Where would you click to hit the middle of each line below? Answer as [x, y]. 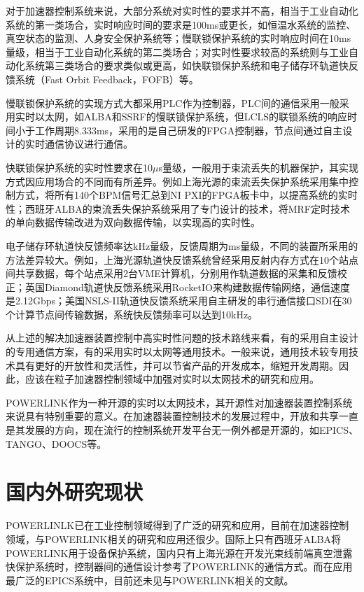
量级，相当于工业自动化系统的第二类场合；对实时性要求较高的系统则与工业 [177, 51]
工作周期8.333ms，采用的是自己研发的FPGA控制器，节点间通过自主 [189, 130]
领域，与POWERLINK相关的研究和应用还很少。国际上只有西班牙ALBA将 [174, 538]
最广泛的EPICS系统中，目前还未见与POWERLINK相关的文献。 [150, 580]
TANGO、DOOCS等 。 [56, 443]
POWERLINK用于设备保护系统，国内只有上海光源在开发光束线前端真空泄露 [179, 552]
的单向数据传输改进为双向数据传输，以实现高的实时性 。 [133, 222]
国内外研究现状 [75, 492]
